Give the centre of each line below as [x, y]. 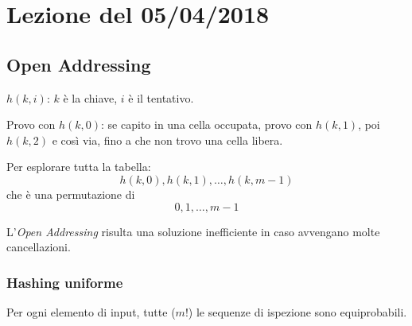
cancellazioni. [39, 247]
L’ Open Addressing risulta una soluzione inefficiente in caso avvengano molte [193, 231]
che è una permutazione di [71, 194]
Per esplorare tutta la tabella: [79, 167]
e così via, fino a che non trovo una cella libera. [167, 140]
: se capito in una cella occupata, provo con [207, 124]
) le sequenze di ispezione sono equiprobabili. [297, 311]
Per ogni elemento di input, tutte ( [91, 311]
